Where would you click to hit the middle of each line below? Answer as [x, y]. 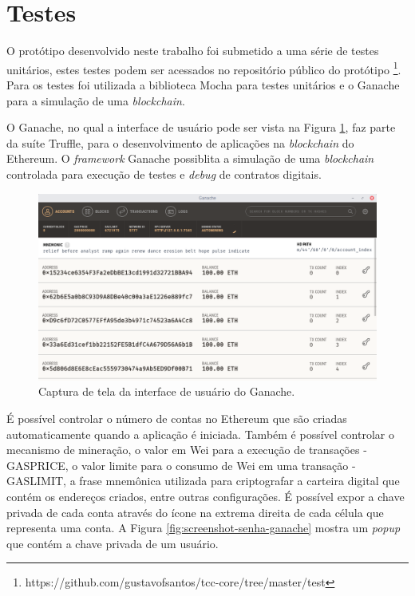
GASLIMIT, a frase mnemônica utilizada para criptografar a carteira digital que [203, 481]
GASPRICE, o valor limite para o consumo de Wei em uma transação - [181, 465]
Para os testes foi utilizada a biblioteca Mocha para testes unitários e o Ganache [203, 84]
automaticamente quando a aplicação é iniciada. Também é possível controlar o [200, 434]
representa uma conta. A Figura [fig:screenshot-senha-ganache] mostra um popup [204, 528]
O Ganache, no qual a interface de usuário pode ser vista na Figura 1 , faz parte [201, 127]
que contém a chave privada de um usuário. [113, 543]
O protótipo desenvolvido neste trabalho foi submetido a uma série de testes [193, 51]
